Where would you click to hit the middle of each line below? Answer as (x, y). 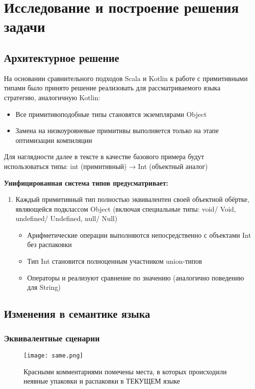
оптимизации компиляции (54, 140)
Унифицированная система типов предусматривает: (86, 182)
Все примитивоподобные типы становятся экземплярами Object (111, 114)
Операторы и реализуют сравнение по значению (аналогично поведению (136, 277)
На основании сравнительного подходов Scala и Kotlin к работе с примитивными (126, 78)
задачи (25, 26)
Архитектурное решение (62, 57)
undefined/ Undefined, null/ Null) (66, 218)
